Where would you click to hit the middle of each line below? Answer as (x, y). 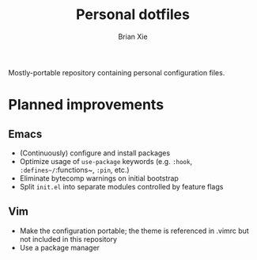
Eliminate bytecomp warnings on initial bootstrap (99, 178)
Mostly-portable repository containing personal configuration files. (117, 72)
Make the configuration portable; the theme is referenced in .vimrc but (134, 231)
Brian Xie (133, 36)
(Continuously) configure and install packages (95, 153)
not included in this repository (68, 239)
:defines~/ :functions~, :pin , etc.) (74, 170)
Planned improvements (86, 105)
